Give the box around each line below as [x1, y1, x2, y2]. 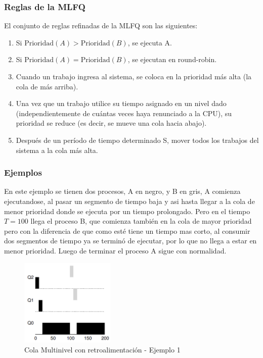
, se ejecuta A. [127, 37, 172, 47]
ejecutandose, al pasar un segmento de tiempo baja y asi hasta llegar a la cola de [4, 195, 255, 206]
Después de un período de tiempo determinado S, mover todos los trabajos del [16, 134, 259, 145]
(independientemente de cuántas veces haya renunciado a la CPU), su [16, 108, 232, 118]
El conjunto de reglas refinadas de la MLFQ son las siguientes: [4, 20, 198, 31]
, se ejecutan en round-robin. [127, 54, 217, 65]
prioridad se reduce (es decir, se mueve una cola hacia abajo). [16, 118, 207, 128]
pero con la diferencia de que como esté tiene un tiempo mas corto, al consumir [4, 225, 250, 236]
